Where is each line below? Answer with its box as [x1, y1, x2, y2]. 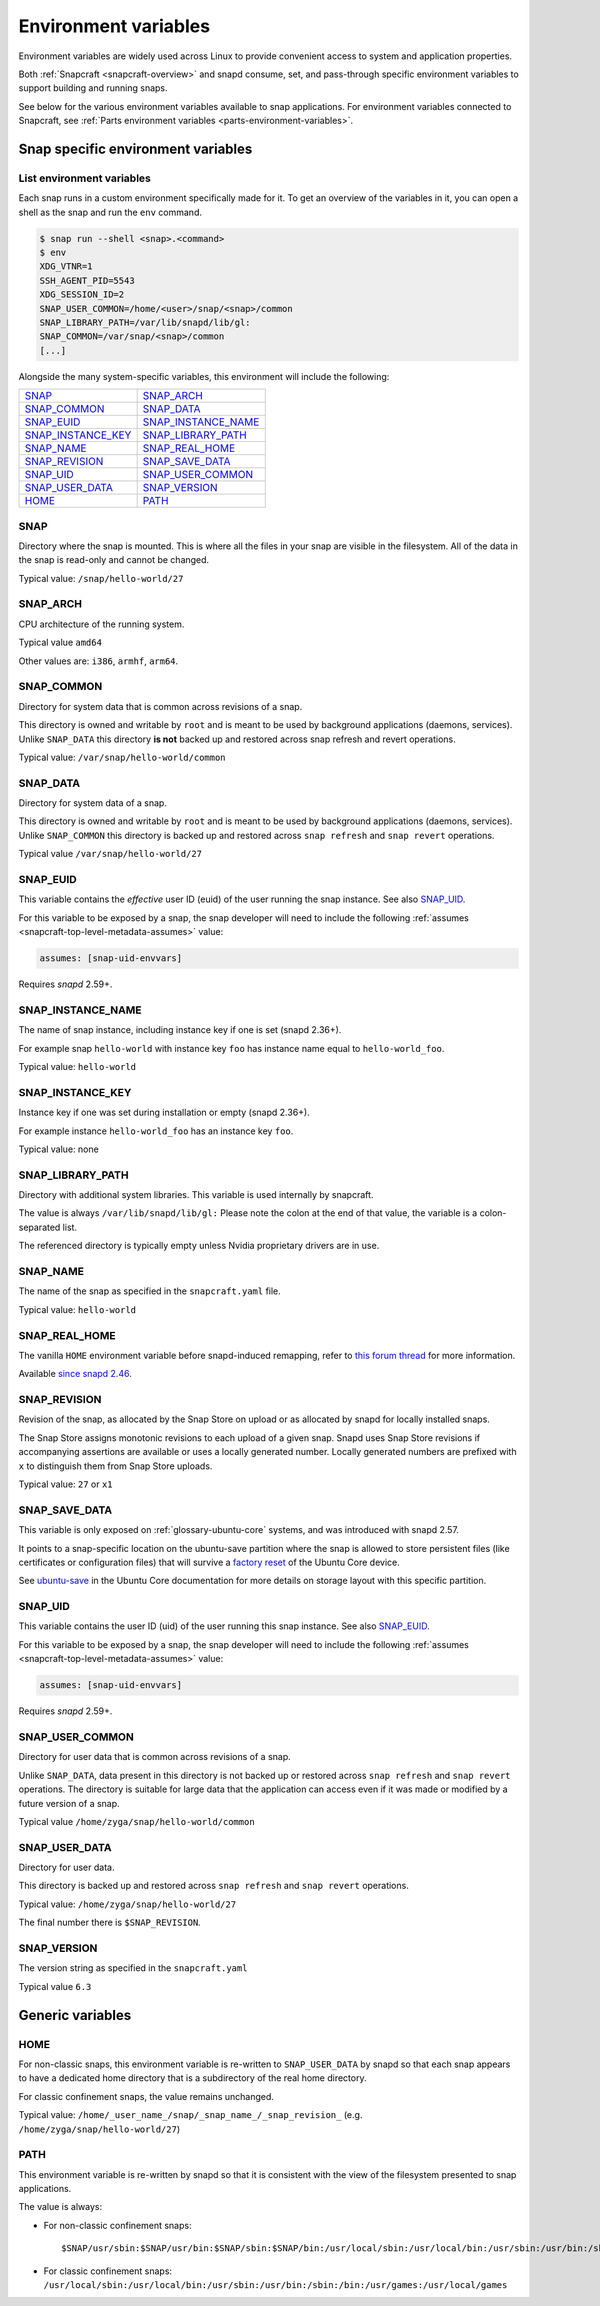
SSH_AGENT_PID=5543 [39, 275, 135, 286]
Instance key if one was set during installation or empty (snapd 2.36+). [18, 1106, 310, 1119]
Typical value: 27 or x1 [18, 1478, 114, 1490]
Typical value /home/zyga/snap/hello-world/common [18, 1815, 255, 1827]
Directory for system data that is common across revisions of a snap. [18, 700, 303, 712]
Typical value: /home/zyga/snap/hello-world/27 [18, 1898, 237, 1910]
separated [18, 1221, 61, 1233]
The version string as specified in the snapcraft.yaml [18, 1962, 248, 1974]
